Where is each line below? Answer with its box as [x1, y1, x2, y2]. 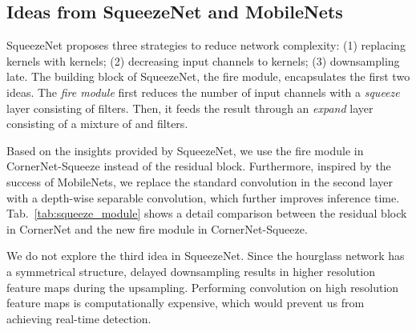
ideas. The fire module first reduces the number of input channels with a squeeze [6, 83, 400, 100]
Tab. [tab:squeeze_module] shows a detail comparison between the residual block [6, 205, 407, 222]
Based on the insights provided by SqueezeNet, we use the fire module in [6, 142, 364, 158]
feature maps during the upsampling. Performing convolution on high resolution [6, 278, 399, 295]
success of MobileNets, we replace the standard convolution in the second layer [6, 173, 393, 190]
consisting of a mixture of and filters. [6, 115, 188, 132]
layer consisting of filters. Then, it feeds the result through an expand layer [6, 99, 374, 116]
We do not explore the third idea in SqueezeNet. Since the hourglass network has [6, 247, 405, 264]
